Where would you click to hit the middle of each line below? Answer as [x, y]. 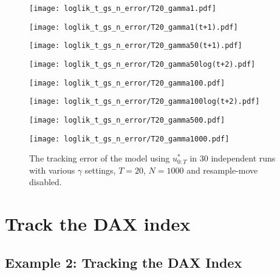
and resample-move [222, 170]
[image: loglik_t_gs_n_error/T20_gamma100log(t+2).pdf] [145, 102]
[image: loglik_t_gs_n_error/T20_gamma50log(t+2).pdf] [142, 64]
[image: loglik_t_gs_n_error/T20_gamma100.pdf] [127, 83]
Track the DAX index [98, 224]
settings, [100, 170]
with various [52, 170]
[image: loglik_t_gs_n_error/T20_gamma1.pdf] [123, 8]
